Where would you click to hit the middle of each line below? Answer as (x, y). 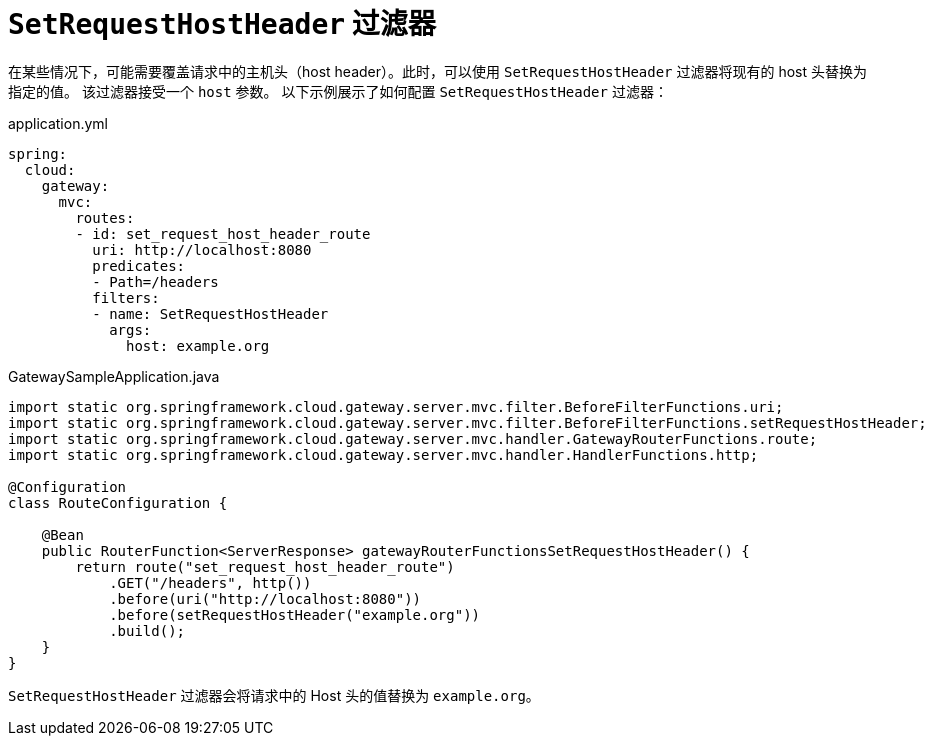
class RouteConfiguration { (118, 502)
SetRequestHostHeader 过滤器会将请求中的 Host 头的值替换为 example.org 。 (274, 695)
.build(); (147, 630)
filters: (126, 297)
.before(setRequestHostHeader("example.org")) (295, 614)
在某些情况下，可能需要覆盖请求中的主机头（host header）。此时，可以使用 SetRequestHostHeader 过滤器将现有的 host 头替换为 (438, 71)
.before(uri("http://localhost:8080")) (265, 598)
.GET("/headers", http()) (210, 582)
